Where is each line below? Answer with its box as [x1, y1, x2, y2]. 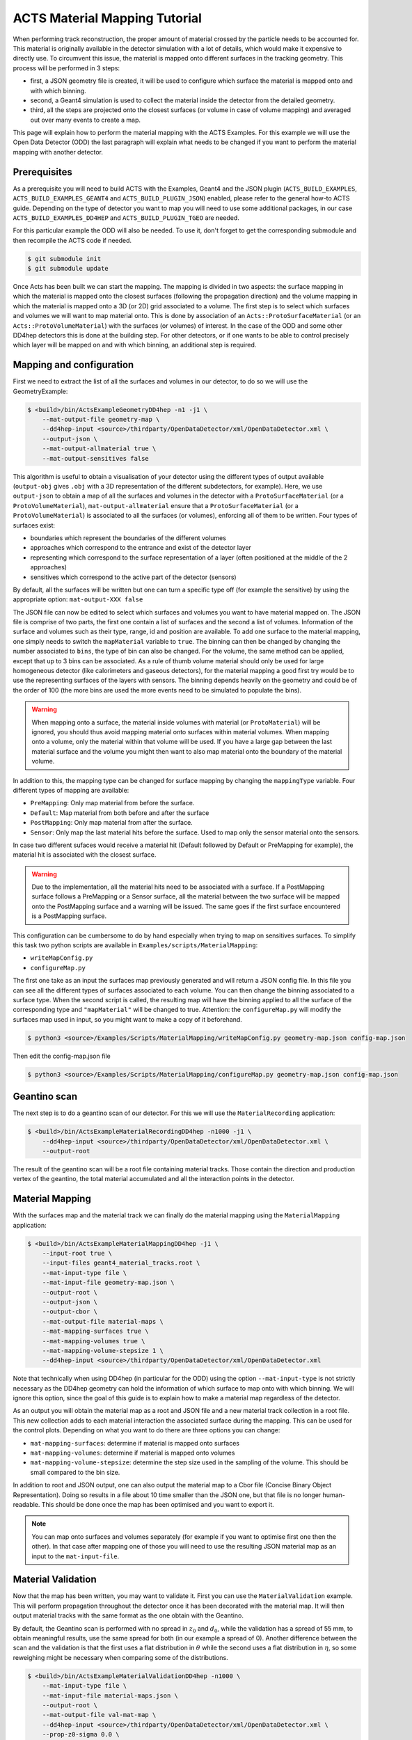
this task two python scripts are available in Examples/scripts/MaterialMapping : [13, 941, 258, 949]
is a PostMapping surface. [31, 912, 107, 920]
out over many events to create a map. [30, 116, 141, 124]
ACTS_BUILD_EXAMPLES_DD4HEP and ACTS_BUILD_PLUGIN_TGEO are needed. [13, 213, 240, 222]
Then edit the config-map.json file [13, 1052, 111, 1060]
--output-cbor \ [42, 1308, 97, 1315]
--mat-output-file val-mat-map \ [42, 1711, 157, 1719]
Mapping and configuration [13, 359, 134, 371]
